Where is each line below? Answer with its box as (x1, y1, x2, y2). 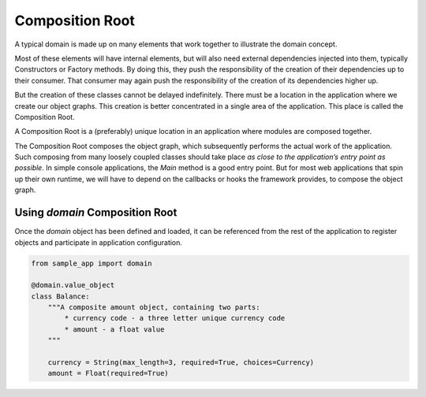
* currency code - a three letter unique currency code (64, 314, 286, 323)
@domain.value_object (31, 280, 115, 290)
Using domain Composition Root (14, 206, 177, 220)
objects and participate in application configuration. (14, 237, 183, 247)
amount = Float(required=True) (47, 369, 169, 378)
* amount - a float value (64, 325, 165, 334)
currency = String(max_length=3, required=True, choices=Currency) (47, 358, 315, 367)
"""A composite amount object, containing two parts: (47, 303, 260, 312)
